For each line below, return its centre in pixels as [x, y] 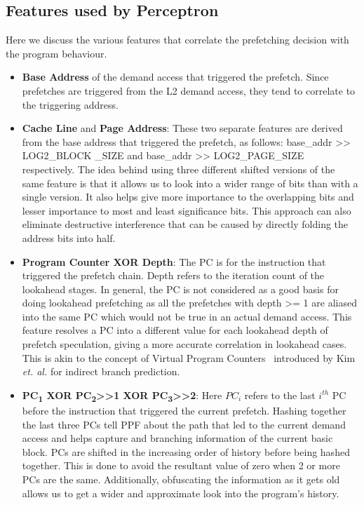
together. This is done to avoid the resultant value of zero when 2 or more [181, 465]
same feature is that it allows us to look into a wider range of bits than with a [190, 183]
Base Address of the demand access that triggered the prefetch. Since [175, 77]
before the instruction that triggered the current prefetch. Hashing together [184, 410]
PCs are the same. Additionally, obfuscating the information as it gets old [181, 479]
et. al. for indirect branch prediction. [101, 371]
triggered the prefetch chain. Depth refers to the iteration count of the [173, 275]
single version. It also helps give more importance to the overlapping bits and [188, 197]
